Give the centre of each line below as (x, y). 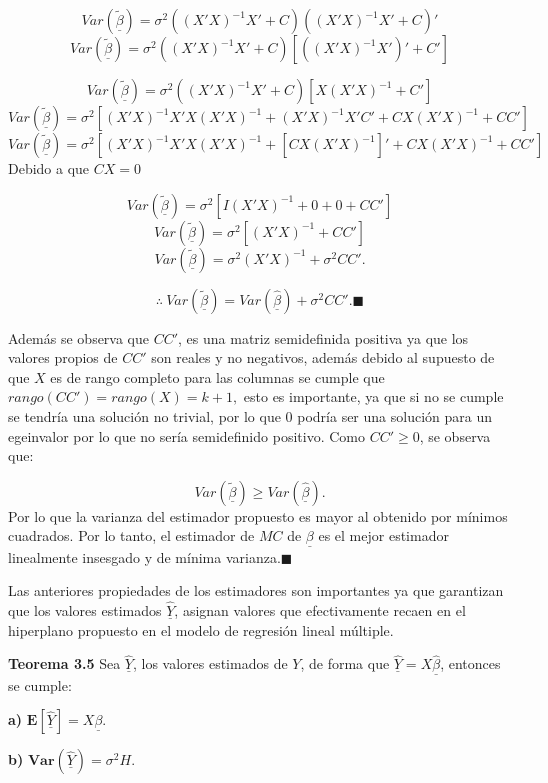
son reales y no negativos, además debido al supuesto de (323, 357)
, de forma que (345, 663)
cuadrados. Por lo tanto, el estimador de (131, 535)
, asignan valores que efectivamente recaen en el (320, 609)
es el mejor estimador (383, 535)
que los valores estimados (85, 609)
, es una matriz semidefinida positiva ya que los (323, 337)
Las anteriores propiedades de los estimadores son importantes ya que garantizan (256, 590)
